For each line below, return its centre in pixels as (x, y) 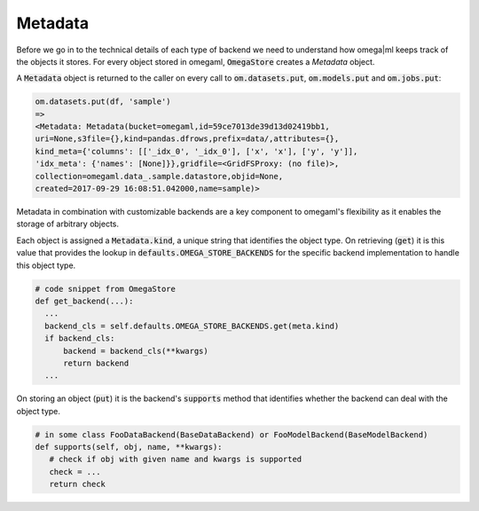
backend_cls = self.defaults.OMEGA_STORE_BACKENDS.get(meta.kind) (192, 326)
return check (78, 484)
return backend (96, 363)
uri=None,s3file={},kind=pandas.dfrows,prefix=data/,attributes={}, (187, 139)
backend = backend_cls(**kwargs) (136, 351)
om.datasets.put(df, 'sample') (103, 102)
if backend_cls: (80, 338)
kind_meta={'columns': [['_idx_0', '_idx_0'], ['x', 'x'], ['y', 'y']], (196, 151)
